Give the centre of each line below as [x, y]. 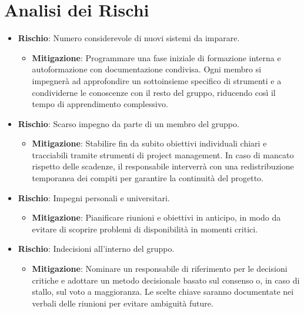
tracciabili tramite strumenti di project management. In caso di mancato [163, 154]
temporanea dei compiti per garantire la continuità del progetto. [148, 178]
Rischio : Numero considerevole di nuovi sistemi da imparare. [129, 38]
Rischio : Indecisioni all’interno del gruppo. [96, 249]
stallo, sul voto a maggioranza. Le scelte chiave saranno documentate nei [163, 292]
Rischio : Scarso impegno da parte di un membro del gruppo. [128, 123]
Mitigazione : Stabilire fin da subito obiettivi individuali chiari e [149, 143]
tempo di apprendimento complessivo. [100, 104]
